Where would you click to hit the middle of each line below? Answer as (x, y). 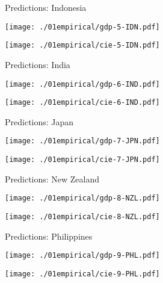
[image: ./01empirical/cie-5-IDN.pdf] (82, 45)
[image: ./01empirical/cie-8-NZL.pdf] (82, 216)
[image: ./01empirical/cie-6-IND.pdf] (82, 103)
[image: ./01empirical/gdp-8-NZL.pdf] (82, 198)
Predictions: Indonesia (46, 7)
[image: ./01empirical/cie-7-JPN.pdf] (82, 160)
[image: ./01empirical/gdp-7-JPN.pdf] (82, 141)
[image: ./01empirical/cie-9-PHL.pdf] (82, 274)
